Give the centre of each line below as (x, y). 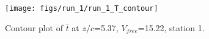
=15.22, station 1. (171, 27)
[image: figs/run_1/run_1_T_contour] (82, 8)
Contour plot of (34, 27)
